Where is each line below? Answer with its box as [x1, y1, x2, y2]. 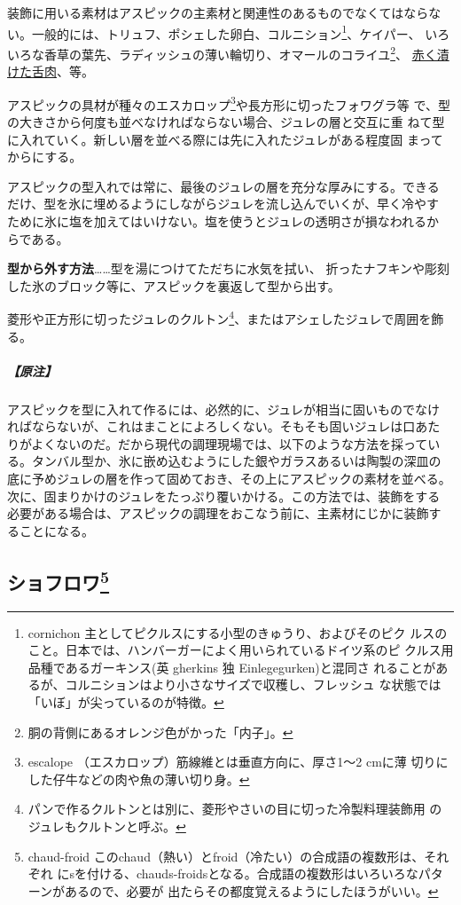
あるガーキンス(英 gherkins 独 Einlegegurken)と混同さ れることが [65, 657, 436, 676]
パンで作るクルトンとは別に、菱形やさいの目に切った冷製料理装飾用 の [27, 799, 442, 818]
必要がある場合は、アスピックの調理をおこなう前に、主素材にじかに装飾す [7, 504, 441, 523]
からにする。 [7, 147, 82, 166]
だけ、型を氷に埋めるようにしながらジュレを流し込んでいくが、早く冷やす [7, 194, 440, 213]
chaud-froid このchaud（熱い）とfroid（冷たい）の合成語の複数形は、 [27, 846, 425, 865]
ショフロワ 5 [7, 564, 110, 595]
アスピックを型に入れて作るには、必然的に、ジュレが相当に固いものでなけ [7, 399, 440, 418]
